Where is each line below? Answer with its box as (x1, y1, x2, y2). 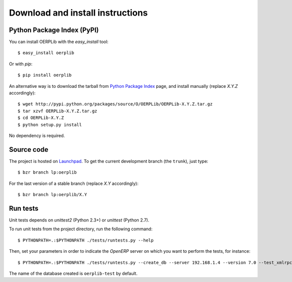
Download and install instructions (9, 7, 148, 18)
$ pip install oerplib (18, 72, 72, 78)
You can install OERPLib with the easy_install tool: (9, 39, 109, 45)
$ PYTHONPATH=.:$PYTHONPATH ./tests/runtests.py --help (18, 237, 154, 243)
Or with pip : (9, 61, 33, 67)
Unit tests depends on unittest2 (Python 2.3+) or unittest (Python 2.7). (9, 217, 149, 223)
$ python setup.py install (18, 122, 82, 127)
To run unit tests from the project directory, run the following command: (9, 226, 153, 232)
